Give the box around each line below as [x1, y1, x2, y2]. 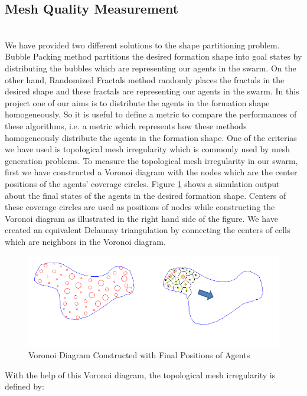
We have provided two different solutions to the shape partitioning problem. [5, 38, 280, 51]
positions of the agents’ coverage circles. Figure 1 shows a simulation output [5, 177, 280, 189]
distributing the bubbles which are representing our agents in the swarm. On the [5, 61, 296, 74]
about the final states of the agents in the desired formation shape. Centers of [5, 189, 286, 201]
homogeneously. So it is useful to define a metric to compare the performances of [5, 108, 297, 120]
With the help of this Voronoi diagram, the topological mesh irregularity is [5, 368, 276, 381]
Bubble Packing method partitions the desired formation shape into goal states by [5, 50, 302, 63]
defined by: [5, 380, 44, 392]
